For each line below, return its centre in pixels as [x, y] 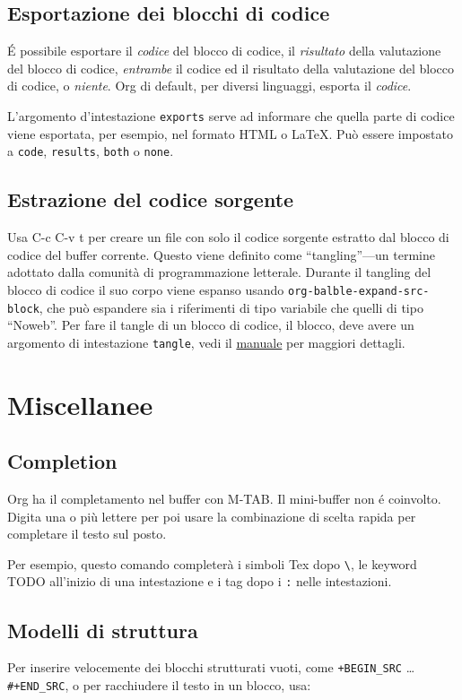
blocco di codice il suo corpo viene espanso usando [146, 289]
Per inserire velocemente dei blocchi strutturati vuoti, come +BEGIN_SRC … [211, 667]
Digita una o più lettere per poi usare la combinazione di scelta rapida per [212, 516]
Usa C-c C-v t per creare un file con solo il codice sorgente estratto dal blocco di [228, 237]
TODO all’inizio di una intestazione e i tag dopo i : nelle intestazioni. [200, 581]
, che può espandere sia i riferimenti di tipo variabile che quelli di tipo [231, 307]
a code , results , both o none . [91, 151]
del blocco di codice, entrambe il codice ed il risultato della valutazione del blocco [231, 68]
